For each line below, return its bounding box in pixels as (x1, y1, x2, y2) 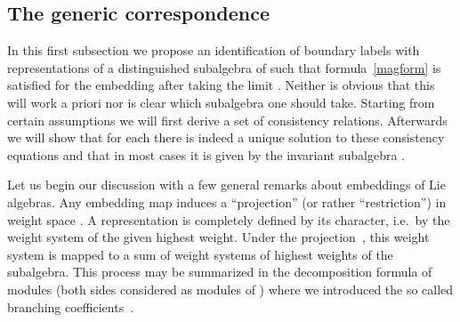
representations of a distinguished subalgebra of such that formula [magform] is (7, 58, 441, 76)
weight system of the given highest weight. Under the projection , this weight (7, 228, 430, 246)
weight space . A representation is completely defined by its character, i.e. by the (7, 210, 450, 229)
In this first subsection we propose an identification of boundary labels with (7, 41, 420, 60)
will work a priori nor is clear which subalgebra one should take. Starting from (7, 93, 435, 111)
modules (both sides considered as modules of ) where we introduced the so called (7, 279, 454, 298)
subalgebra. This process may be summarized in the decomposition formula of (7, 262, 432, 281)
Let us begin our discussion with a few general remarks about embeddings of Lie (7, 175, 446, 194)
